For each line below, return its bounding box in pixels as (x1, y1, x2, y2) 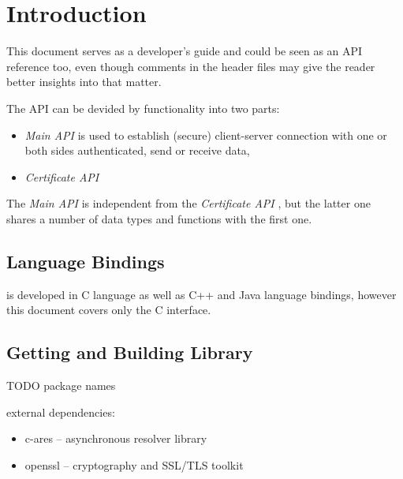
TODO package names (6, 377, 116, 394)
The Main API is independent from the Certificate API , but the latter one (6, 195, 371, 211)
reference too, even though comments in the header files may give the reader (6, 58, 375, 74)
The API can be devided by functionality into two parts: (6, 99, 280, 116)
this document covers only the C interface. (6, 301, 211, 318)
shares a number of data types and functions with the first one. (6, 210, 312, 226)
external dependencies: (6, 403, 115, 420)
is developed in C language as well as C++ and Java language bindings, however (6, 286, 397, 302)
